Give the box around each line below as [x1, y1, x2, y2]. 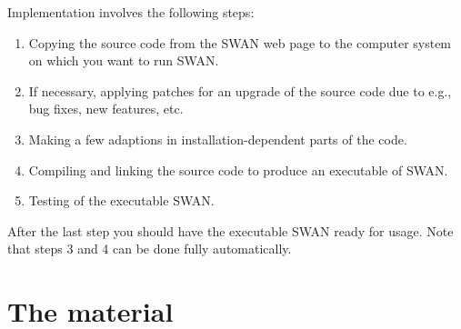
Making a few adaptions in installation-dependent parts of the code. [28, 129, 407, 148]
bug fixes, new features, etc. [28, 99, 184, 118]
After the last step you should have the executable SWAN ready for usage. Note [7, 221, 454, 240]
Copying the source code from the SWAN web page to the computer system [28, 33, 452, 52]
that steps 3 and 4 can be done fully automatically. [7, 239, 292, 258]
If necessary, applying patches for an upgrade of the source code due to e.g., [28, 81, 452, 100]
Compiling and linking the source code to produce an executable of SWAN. [28, 160, 448, 179]
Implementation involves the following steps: [7, 3, 255, 21]
